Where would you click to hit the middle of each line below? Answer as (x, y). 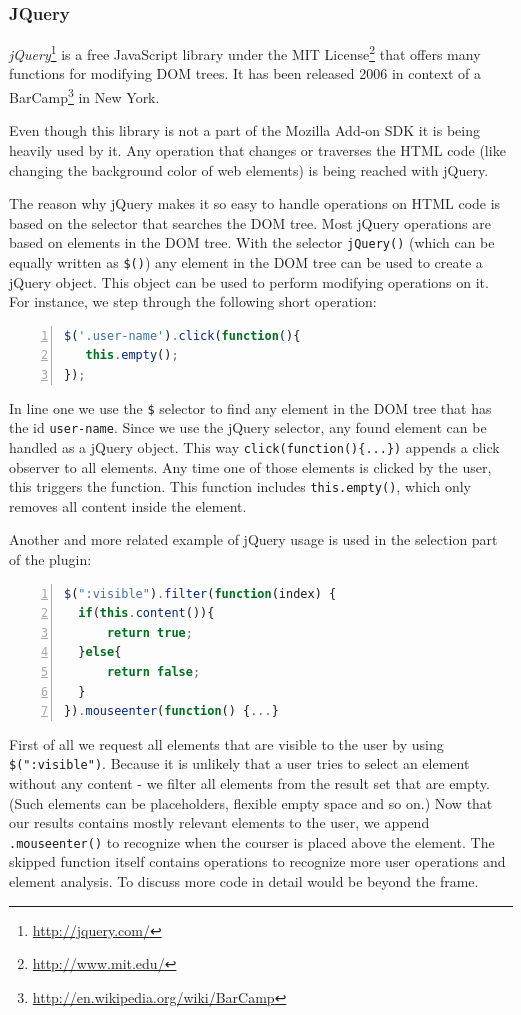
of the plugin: (50, 558)
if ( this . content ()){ (146, 613)
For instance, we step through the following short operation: (193, 301)
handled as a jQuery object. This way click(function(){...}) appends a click (254, 446)
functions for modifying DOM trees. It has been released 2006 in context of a (245, 73)
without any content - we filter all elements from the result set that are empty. (249, 782)
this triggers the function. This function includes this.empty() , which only (240, 486)
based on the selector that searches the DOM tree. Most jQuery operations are (250, 222)
